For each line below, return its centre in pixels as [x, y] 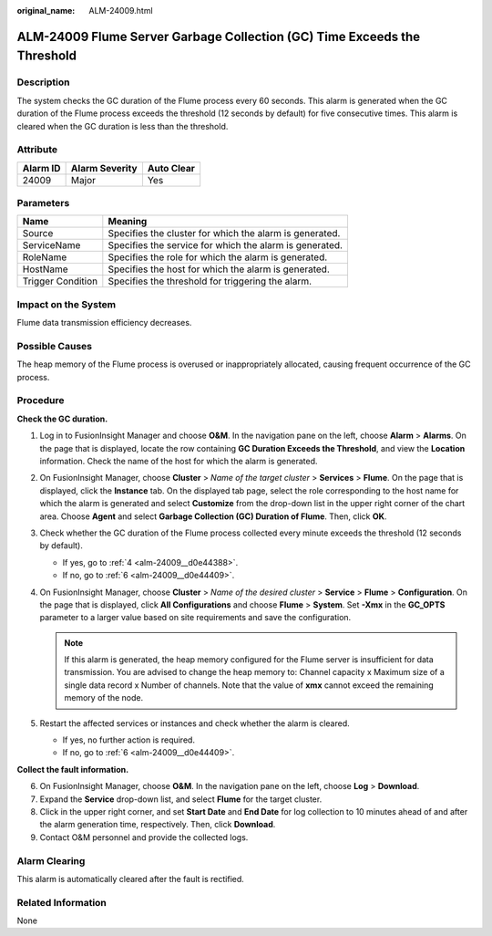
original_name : [46, 10]
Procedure [41, 400]
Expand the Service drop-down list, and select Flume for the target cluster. [181, 799]
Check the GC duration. [62, 419]
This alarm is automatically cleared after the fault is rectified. [131, 879]
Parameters [43, 203]
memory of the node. [104, 698]
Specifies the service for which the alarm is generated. [225, 245]
